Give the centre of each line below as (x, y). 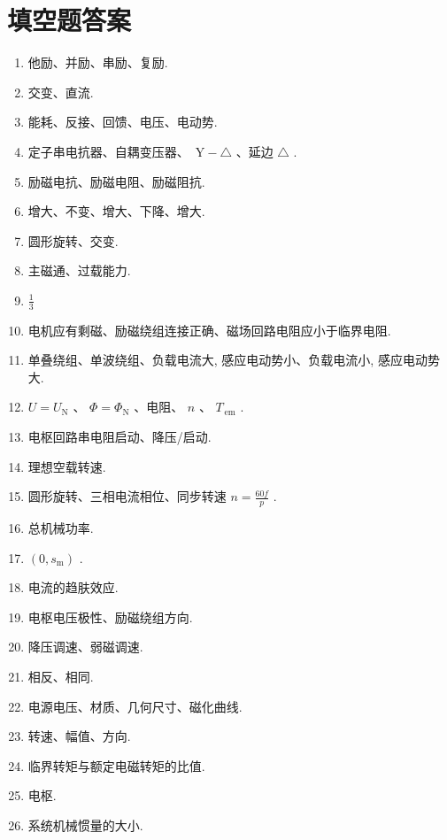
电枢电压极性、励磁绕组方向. (110, 617)
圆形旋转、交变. (73, 240)
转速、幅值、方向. (79, 736)
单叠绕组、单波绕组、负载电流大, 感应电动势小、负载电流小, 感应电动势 (234, 360)
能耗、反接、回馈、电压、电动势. (123, 122)
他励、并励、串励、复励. (98, 62)
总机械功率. (61, 528)
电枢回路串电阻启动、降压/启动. (119, 437)
